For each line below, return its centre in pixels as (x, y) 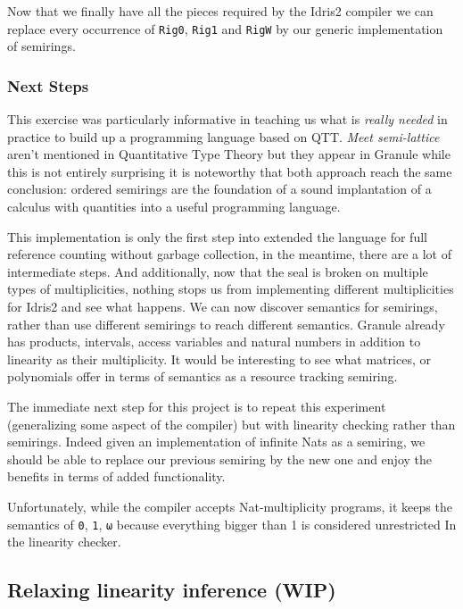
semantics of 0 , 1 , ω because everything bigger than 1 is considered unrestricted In (232, 524)
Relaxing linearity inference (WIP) (172, 590)
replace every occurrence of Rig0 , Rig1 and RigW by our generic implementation (225, 28)
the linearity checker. (64, 542)
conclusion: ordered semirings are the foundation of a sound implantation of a (219, 189)
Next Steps (48, 85)
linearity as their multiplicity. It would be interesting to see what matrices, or (219, 359)
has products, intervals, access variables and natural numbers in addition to (214, 342)
